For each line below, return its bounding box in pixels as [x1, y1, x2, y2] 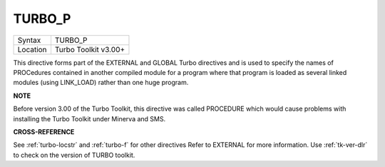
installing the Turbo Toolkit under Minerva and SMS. [13, 114, 166, 123]
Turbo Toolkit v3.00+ [54, 44, 125, 54]
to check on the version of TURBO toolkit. [13, 151, 135, 159]
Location [17, 44, 47, 54]
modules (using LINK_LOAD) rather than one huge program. [13, 79, 189, 87]
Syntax [17, 35, 41, 45]
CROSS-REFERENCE [13, 127, 75, 136]
